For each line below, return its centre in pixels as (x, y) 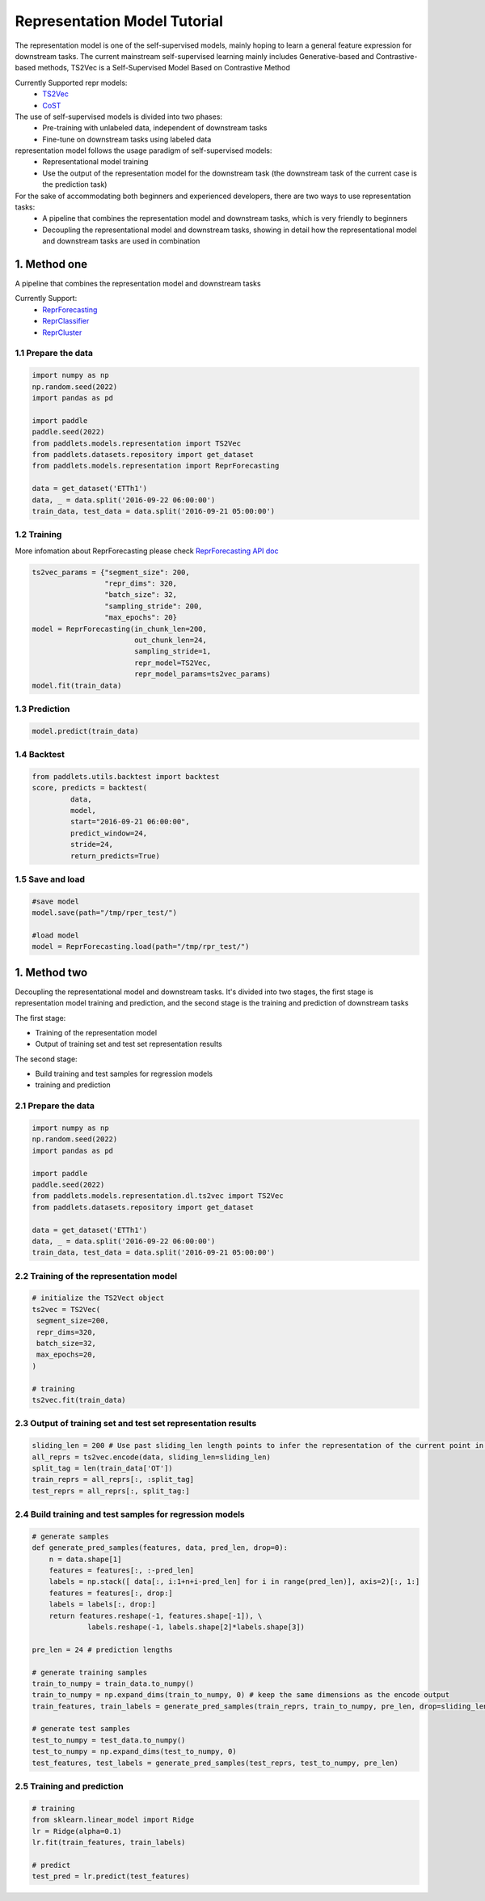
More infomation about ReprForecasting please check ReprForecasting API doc (147, 551)
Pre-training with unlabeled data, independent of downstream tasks (155, 128)
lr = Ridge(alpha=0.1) (77, 1831)
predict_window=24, (109, 833)
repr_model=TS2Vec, (173, 663)
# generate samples (70, 1536)
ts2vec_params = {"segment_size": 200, (111, 572)
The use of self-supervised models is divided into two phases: (118, 116)
